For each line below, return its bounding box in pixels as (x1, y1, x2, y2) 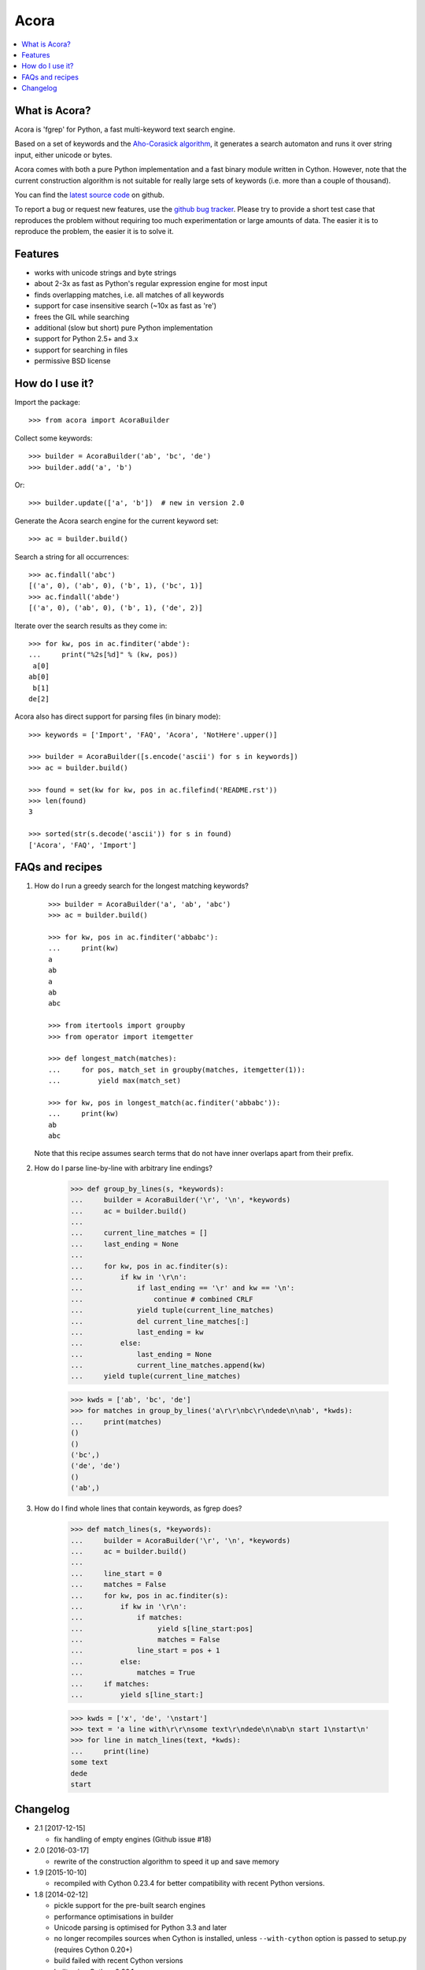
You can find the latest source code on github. (14, 190, 164, 199)
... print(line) (70, 1746, 150, 1756)
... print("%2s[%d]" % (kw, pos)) (28, 650, 179, 660)
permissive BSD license (34, 356, 111, 366)
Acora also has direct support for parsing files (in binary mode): (14, 712, 221, 721)
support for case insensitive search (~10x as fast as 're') (34, 301, 216, 310)
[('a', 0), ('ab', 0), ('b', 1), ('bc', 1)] (28, 582, 204, 590)
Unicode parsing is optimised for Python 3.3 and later (54, 1923, 227, 1932)
